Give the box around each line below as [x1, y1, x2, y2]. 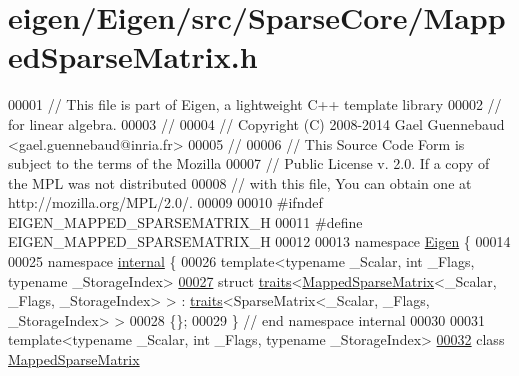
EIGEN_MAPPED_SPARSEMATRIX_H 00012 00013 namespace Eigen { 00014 [8, 231, 511, 252]
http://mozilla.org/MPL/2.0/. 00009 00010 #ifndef [8, 192, 323, 213]
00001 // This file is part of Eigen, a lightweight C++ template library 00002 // [8, 94, 502, 115]
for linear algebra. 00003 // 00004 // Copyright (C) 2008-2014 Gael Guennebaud [8, 113, 505, 134]
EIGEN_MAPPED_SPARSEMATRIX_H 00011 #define [8, 211, 363, 232]
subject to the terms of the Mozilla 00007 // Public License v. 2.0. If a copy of [8, 153, 490, 174]
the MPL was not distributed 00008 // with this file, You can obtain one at [8, 172, 472, 193]
